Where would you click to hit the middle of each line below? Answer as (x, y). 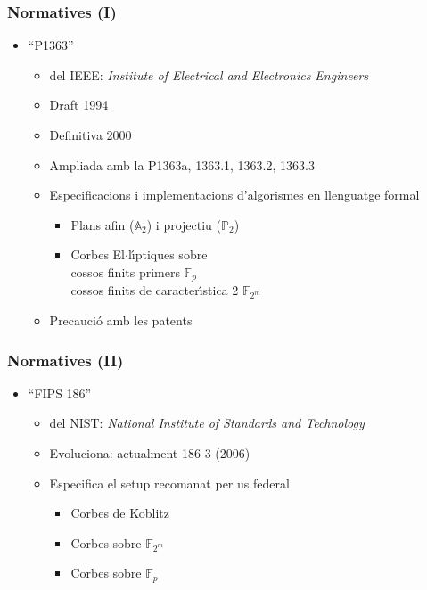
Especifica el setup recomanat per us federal (169, 483)
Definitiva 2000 (90, 135)
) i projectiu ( (184, 224)
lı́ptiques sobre (168, 254)
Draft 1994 (79, 105)
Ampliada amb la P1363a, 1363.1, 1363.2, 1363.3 (182, 164)
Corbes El (98, 254)
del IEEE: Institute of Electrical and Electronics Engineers (209, 74)
